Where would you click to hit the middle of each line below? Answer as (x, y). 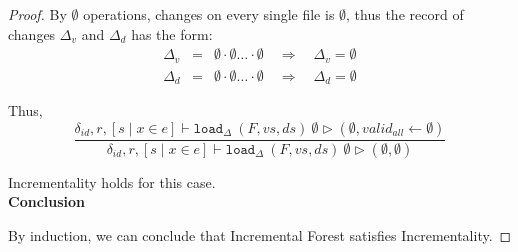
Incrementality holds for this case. (112, 181)
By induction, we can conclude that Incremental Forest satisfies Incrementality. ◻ (260, 234)
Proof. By (37, 14)
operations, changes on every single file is (209, 14)
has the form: (172, 33)
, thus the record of (405, 14)
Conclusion (47, 201)
